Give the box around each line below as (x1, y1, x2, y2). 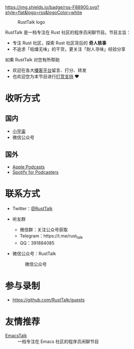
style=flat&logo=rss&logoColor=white (5, 9, 82, 15)
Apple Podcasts (12, 164, 45, 170)
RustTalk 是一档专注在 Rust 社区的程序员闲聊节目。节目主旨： (5, 29, 131, 35)
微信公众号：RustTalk (12, 251, 56, 257)
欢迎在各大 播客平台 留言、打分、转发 (12, 67, 87, 73)
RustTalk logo (17, 19, 46, 25)
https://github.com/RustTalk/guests (12, 297, 85, 303)
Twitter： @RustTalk (12, 205, 53, 211)
